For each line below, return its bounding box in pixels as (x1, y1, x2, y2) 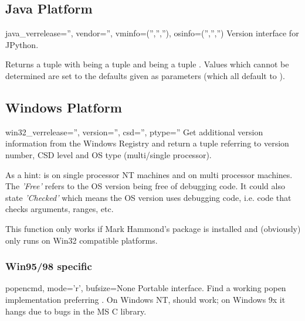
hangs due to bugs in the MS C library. (5, 305, 147, 317)
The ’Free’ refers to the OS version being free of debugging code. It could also (5, 180, 285, 192)
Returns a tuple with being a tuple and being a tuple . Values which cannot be (5, 58, 289, 70)
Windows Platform (5, 98, 122, 116)
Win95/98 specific (5, 259, 92, 274)
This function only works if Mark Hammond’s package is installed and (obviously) (5, 222, 301, 234)
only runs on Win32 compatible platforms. (5, 234, 158, 246)
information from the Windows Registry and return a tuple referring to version (5, 137, 289, 149)
